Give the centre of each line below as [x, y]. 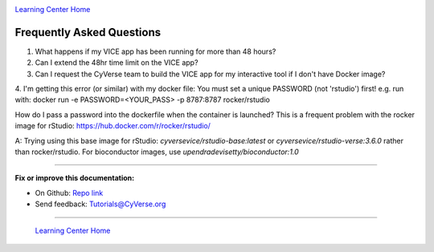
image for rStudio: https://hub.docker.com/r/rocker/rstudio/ [113, 126]
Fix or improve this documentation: [75, 178]
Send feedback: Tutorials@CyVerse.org [100, 204]
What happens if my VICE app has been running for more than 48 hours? [156, 51]
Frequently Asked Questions [88, 32]
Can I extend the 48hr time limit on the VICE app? [117, 63]
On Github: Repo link [69, 193]
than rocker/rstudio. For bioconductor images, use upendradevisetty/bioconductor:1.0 [157, 152]
